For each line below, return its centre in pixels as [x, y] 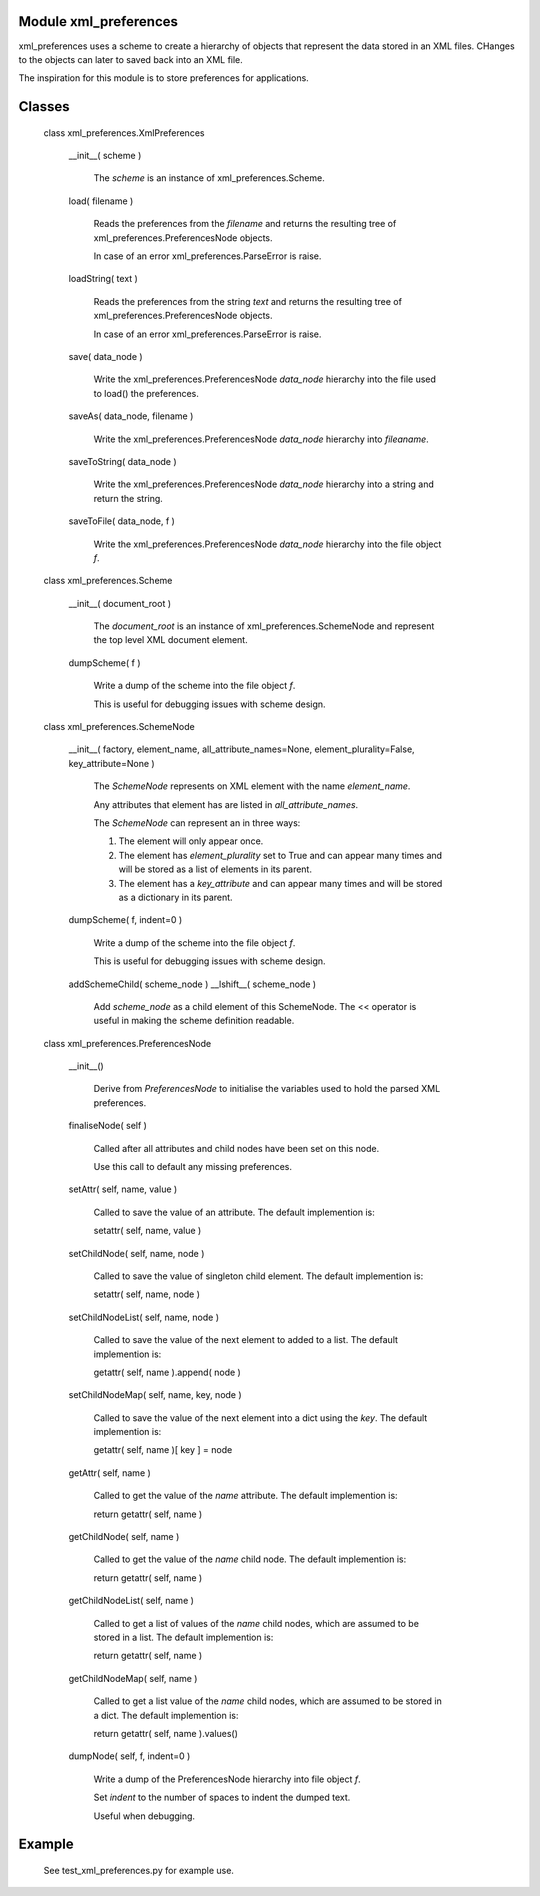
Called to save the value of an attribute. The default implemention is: [234, 1212]
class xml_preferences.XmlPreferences [124, 132]
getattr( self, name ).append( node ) [167, 1372]
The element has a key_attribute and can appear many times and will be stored [280, 883]
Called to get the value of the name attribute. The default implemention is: [246, 1496]
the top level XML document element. [171, 640]
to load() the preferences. [146, 393]
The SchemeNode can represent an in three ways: [197, 822]
